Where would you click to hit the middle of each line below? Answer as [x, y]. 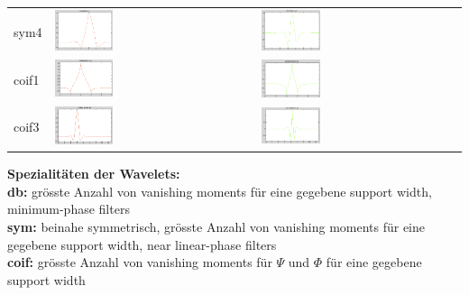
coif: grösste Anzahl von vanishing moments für [140, 262]
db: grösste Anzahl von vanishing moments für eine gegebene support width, [220, 191]
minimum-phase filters [69, 209]
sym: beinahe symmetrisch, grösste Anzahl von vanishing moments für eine [216, 227]
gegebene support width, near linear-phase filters [142, 244]
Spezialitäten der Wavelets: [94, 174]
